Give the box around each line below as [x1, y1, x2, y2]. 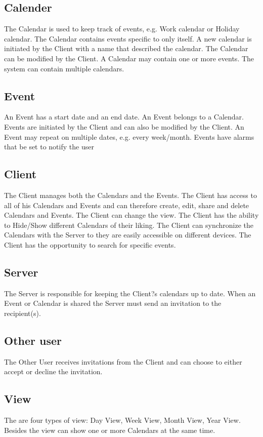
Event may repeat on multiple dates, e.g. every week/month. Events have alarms [4, 131, 254, 142]
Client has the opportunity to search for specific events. [4, 239, 176, 250]
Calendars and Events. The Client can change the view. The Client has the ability [4, 210, 259, 220]
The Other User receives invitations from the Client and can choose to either [4, 356, 242, 367]
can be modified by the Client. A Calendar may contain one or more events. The [4, 53, 254, 63]
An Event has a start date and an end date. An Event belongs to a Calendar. [4, 111, 244, 122]
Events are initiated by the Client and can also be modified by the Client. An [4, 121, 244, 132]
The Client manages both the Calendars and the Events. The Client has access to [4, 189, 257, 200]
